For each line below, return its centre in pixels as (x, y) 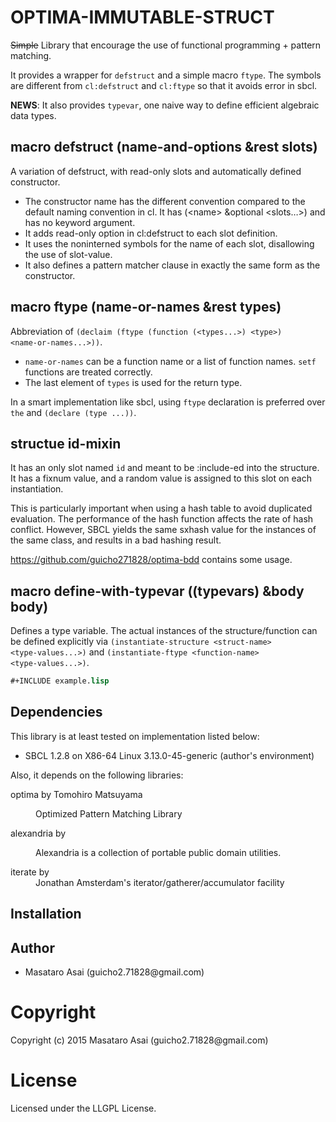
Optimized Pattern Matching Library (109, 813)
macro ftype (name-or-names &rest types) (146, 307)
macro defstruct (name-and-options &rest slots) (164, 147)
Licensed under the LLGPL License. (83, 1108)
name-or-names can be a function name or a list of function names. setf (170, 361)
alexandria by (38, 833)
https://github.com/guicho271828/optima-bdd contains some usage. (151, 560)
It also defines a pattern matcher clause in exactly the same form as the (172, 265)
